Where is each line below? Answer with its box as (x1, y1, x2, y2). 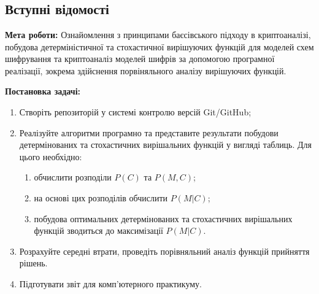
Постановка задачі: (5, 85, 81, 98)
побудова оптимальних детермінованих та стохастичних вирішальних (34, 212, 293, 225)
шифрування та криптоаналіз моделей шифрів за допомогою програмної (5, 52, 275, 65)
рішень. (19, 257, 48, 269)
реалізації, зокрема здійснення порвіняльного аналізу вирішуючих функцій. (5, 64, 286, 77)
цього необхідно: (19, 150, 82, 163)
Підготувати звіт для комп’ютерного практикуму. (19, 277, 202, 290)
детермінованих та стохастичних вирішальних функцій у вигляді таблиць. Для (19, 138, 312, 151)
